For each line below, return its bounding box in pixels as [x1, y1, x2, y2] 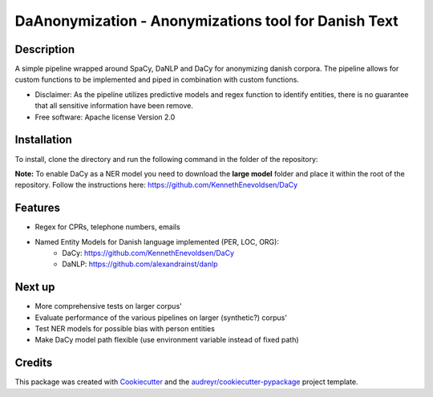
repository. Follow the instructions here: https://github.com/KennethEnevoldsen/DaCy [14, 180, 298, 190]
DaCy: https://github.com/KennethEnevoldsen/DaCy [62, 249, 235, 257]
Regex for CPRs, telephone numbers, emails [34, 222, 180, 232]
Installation [14, 133, 72, 147]
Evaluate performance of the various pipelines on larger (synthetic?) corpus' [34, 313, 288, 322]
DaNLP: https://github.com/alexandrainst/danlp [62, 259, 218, 269]
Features [14, 201, 60, 215]
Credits [14, 356, 53, 370]
